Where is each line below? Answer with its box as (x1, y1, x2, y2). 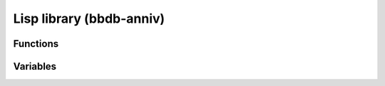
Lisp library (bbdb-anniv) (13, 11, 165, 26)
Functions (13, 38, 59, 50)
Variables (13, 60, 57, 72)
